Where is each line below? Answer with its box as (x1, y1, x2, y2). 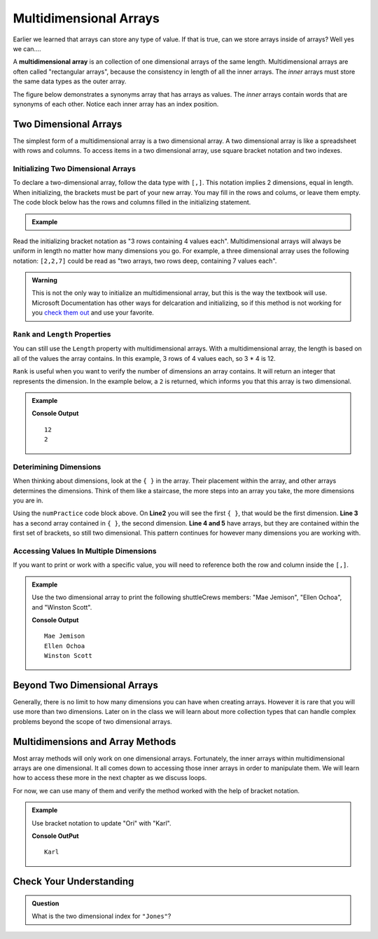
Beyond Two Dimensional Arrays (13, 679, 159, 691)
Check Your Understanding (13, 876, 134, 888)
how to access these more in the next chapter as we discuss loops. (13, 774, 207, 782)
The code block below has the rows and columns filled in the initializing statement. (13, 198, 251, 207)
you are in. (13, 496, 43, 505)
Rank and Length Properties (13, 329, 111, 339)
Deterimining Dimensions (13, 462, 101, 472)
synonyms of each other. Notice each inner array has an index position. (13, 100, 219, 108)
